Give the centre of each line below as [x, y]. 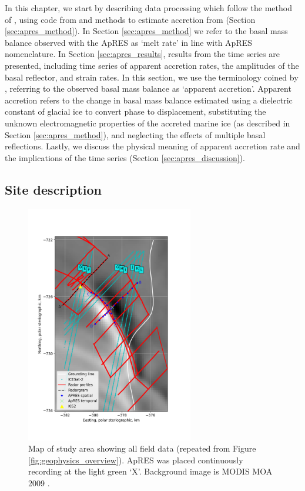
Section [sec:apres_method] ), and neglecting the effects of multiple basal [135, 134]
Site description [53, 189]
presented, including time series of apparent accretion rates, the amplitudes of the [152, 65]
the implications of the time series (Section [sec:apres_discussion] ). [125, 157]
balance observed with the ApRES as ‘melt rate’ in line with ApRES [129, 42]
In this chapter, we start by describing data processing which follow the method [148, 8]
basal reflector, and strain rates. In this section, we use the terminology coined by [152, 77]
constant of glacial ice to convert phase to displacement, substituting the [135, 111]
